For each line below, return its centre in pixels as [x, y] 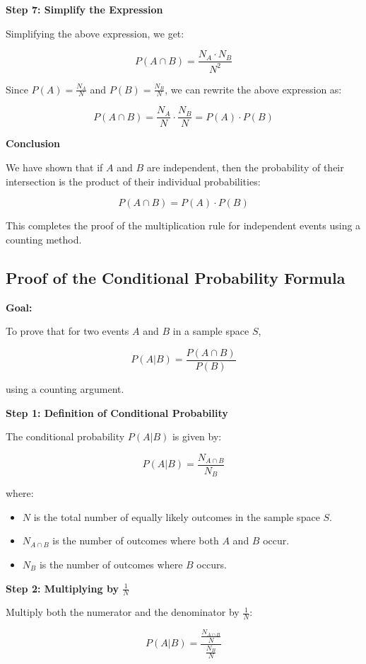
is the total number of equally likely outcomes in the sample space [177, 516]
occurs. [212, 564]
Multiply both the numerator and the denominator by [123, 612]
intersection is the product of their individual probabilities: [133, 181]
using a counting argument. [65, 388]
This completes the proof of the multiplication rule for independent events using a [183, 225]
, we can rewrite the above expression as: [253, 89]
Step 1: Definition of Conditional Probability [117, 412]
